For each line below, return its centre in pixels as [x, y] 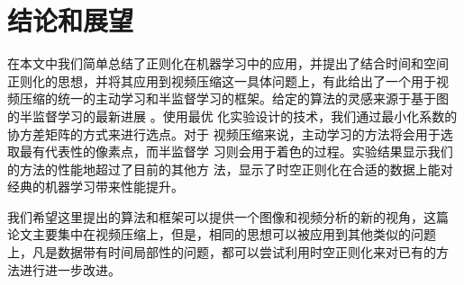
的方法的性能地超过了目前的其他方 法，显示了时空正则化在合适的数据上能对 [230, 169]
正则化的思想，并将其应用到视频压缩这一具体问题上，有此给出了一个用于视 [228, 80]
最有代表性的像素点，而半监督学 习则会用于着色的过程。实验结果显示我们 [236, 151]
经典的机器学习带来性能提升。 [96, 187]
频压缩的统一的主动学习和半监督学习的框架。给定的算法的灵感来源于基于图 [228, 98]
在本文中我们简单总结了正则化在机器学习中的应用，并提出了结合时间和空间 [228, 63]
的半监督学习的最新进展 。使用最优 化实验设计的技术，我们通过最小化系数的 [232, 116]
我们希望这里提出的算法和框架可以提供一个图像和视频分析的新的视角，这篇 [228, 216]
